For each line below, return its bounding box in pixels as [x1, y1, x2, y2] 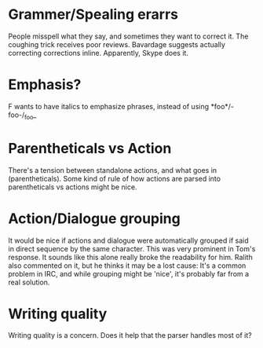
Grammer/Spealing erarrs [8, 5, 179, 24]
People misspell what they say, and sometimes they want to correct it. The [8, 31, 249, 41]
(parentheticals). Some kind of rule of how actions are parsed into [8, 174, 221, 183]
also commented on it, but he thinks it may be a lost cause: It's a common [8, 261, 247, 270]
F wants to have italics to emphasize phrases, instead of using [8, 101, 210, 111]
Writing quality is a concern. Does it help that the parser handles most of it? [8, 331, 253, 340]
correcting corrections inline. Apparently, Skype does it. [8, 48, 188, 57]
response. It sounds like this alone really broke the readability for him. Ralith [8, 252, 253, 262]
